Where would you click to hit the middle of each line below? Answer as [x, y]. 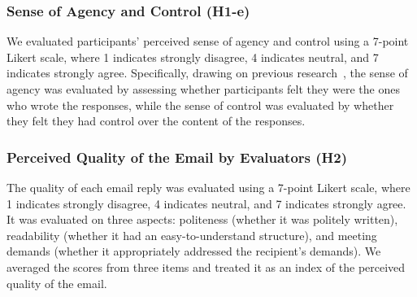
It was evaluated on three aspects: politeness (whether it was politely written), [202, 219]
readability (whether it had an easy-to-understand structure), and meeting [192, 235]
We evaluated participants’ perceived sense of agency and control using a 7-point [208, 41]
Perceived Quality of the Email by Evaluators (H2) [177, 157]
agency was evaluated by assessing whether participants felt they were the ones [203, 89]
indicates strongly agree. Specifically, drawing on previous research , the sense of [207, 73]
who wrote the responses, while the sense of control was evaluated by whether [200, 105]
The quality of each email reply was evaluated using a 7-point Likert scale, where [208, 187]
